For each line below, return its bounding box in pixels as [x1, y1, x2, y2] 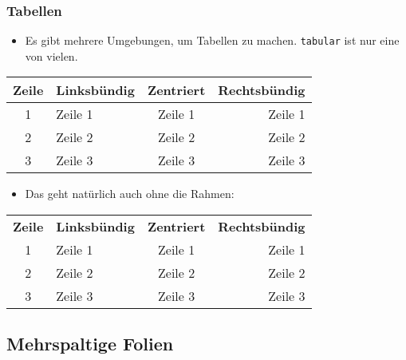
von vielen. [25, 47, 78, 64]
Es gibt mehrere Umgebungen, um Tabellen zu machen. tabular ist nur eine [25, 32, 400, 49]
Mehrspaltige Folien [6, 331, 174, 356]
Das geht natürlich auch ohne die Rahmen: [25, 185, 235, 202]
